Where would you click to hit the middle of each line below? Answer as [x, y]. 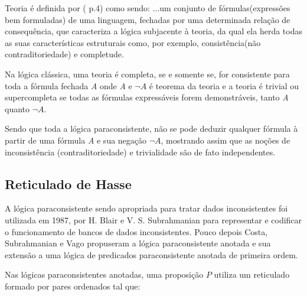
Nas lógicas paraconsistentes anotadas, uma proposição [104, 274]
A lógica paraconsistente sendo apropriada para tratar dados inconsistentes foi [146, 208]
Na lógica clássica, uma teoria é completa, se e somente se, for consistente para [147, 74]
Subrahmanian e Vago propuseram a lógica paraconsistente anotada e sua [138, 243]
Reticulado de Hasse [68, 183]
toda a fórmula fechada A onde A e [68, 85]
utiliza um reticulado [252, 274]
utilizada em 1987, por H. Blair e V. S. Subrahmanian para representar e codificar [153, 219]
